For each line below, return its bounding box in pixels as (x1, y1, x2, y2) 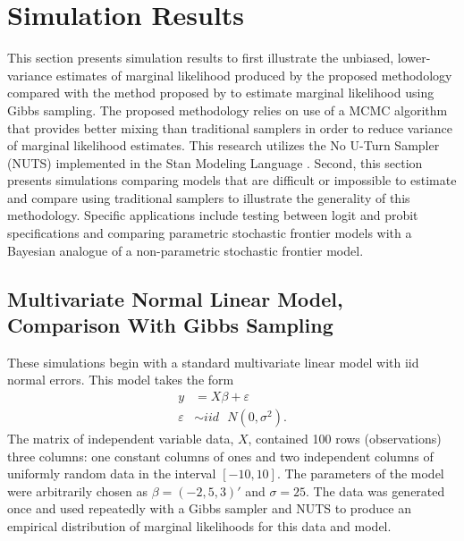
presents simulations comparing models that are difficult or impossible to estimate (7, 171, 457, 190)
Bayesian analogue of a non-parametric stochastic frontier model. (7, 241, 364, 259)
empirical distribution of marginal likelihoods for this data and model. (7, 517, 392, 536)
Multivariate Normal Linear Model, (7, 284, 343, 312)
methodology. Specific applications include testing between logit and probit (7, 206, 418, 224)
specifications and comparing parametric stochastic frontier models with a (7, 224, 412, 242)
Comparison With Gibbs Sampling (7, 311, 333, 339)
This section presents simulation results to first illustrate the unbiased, (7, 48, 394, 67)
